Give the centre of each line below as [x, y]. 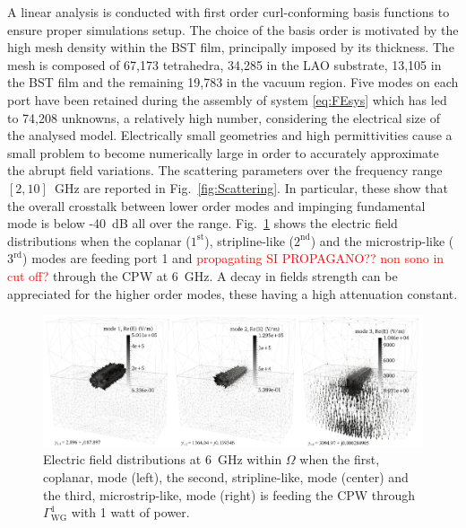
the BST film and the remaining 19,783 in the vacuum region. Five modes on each [233, 82]
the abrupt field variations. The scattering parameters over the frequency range [225, 170]
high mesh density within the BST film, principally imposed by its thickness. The [231, 47]
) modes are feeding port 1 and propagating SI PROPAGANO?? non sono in [233, 258]
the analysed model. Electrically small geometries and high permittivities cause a [230, 135]
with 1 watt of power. [130, 512]
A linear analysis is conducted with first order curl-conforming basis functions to [229, 12]
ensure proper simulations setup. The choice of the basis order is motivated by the [233, 29]
